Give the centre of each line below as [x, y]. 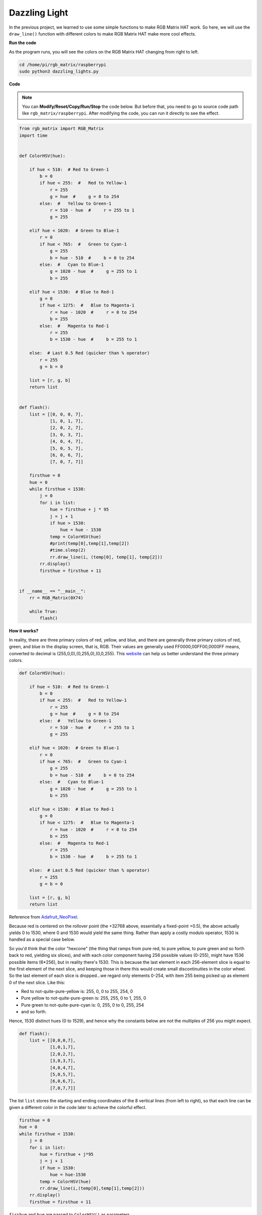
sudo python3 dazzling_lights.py [59, 71]
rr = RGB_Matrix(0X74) [56, 598]
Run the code [23, 43]
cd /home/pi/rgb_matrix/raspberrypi [63, 65]
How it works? [24, 631]
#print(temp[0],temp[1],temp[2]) [90, 544]
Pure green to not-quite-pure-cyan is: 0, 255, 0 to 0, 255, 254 [82, 1005]
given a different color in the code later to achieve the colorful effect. [78, 1108]
